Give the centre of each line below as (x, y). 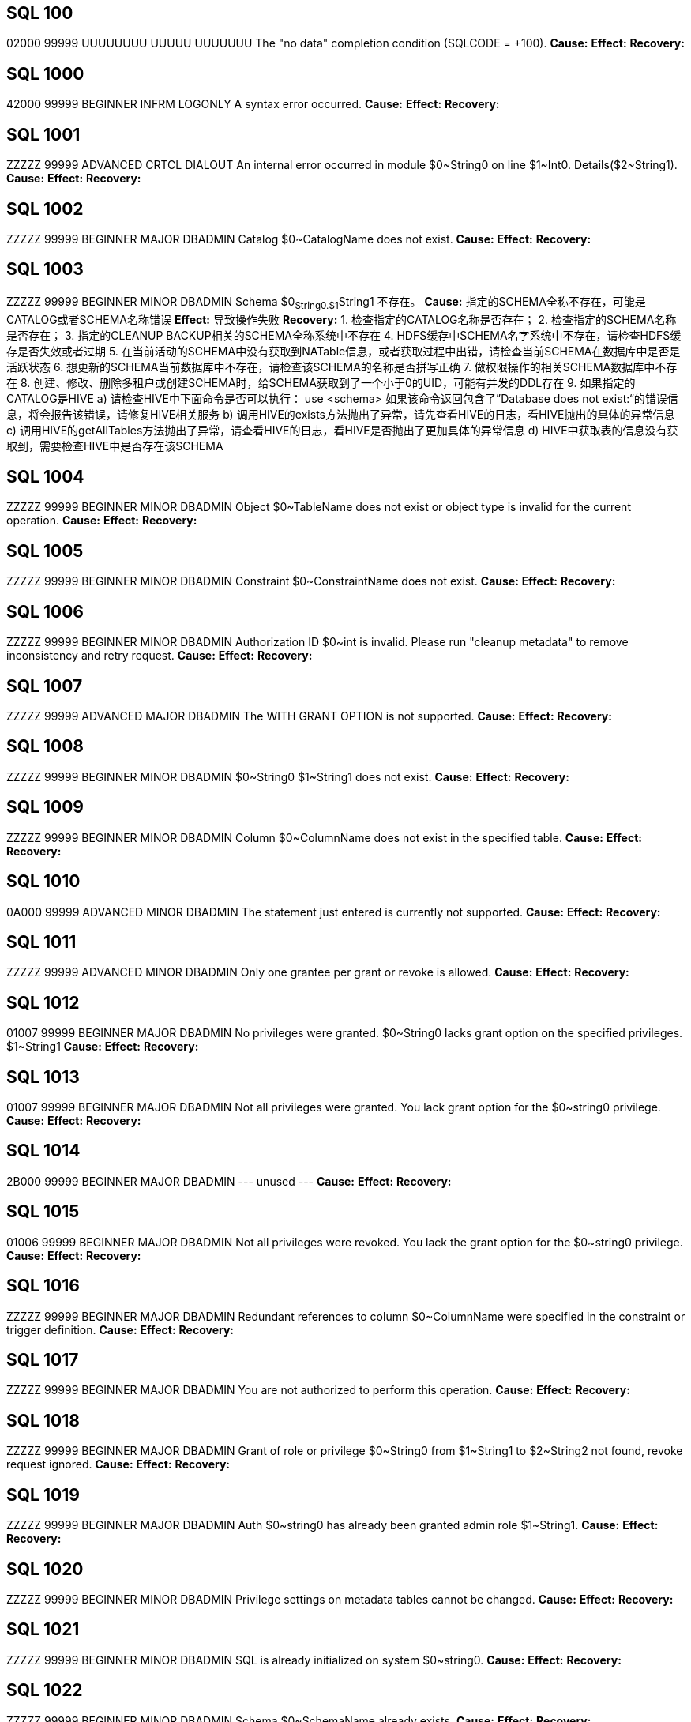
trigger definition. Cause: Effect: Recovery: (120, 1329)
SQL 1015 (43, 1212)
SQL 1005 (45, 551)
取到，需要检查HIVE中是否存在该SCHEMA (115, 446)
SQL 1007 (45, 686)
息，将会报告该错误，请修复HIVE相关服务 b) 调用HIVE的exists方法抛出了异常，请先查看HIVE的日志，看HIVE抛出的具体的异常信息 (341, 414)
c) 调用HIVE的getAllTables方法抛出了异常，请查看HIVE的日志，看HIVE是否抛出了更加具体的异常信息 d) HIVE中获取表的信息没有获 (342, 430)
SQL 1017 (43, 1359)
